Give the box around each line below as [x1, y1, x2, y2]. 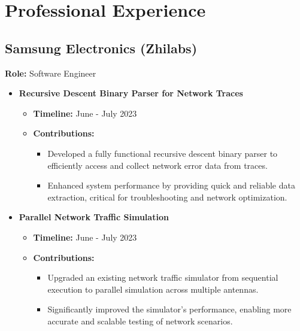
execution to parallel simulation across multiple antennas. [47, 283, 259, 295]
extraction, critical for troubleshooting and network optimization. [47, 190, 287, 203]
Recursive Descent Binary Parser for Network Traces [19, 87, 243, 99]
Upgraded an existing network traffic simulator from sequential [47, 271, 278, 284]
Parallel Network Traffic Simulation [19, 211, 169, 223]
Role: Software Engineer [5, 66, 96, 79]
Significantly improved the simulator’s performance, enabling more [47, 303, 292, 315]
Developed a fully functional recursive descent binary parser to [47, 147, 278, 159]
